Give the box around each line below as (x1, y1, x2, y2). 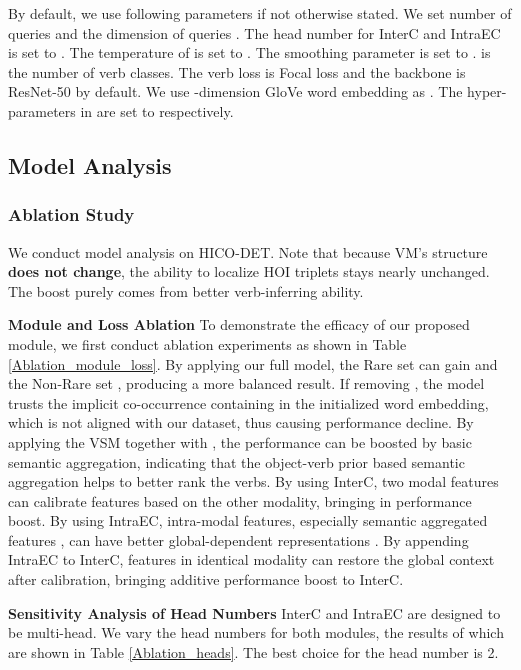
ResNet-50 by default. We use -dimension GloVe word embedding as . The (8, 81, 463, 102)
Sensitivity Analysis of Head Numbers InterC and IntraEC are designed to (8, 602, 501, 623)
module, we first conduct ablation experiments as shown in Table (8, 333, 407, 354)
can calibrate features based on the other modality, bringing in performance (8, 490, 472, 511)
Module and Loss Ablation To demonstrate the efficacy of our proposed (8, 314, 470, 335)
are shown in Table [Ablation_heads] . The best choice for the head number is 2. (8, 641, 499, 662)
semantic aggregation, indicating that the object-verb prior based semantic (8, 451, 465, 472)
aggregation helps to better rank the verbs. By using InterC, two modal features (8, 471, 499, 492)
